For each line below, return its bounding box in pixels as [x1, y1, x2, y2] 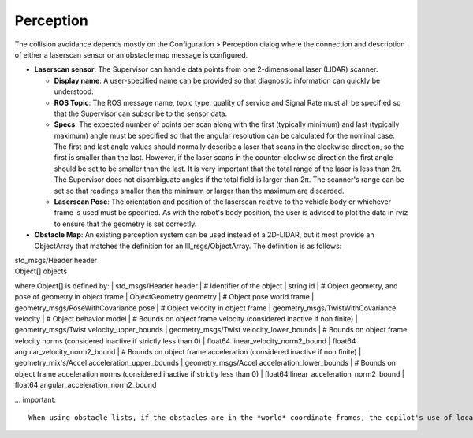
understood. [54, 87, 94, 96]
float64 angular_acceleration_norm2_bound [14, 380, 157, 390]
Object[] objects [14, 266, 67, 276]
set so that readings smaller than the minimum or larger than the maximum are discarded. [54, 186, 345, 195]
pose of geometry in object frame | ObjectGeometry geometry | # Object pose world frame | [14, 292, 315, 302]
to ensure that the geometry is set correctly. [54, 219, 197, 228]
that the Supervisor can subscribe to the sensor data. [54, 109, 228, 118]
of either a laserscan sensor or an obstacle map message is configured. [14, 50, 248, 59]
